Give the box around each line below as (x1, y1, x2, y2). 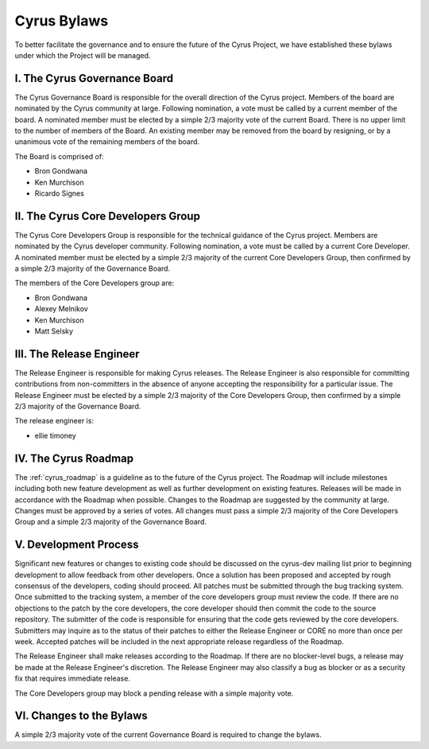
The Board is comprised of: (14, 151, 104, 161)
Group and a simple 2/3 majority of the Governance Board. (14, 517, 207, 527)
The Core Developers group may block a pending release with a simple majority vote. (14, 689, 294, 698)
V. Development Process (14, 538, 139, 552)
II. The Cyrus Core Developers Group (14, 209, 200, 223)
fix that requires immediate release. (14, 673, 131, 684)
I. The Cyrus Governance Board (14, 72, 174, 85)
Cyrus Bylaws (14, 12, 109, 29)
